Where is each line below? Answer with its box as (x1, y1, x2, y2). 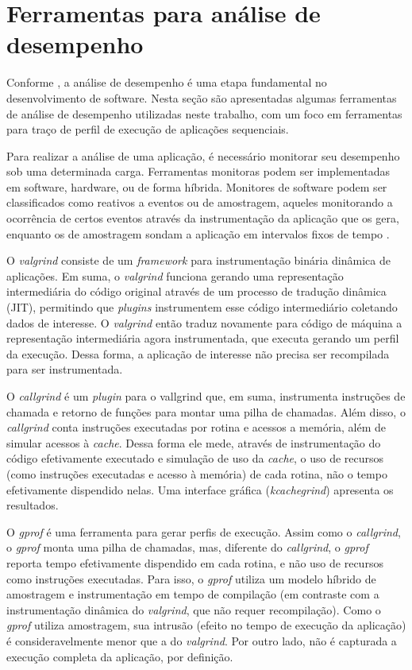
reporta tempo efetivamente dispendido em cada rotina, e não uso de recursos (6, 554, 383, 571)
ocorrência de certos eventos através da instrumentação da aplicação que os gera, (6, 210, 399, 227)
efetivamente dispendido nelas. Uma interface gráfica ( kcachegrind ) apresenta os (6, 481, 394, 498)
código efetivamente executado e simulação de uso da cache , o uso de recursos (6, 450, 384, 467)
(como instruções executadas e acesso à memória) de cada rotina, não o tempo (6, 465, 387, 482)
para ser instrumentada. (6, 361, 123, 378)
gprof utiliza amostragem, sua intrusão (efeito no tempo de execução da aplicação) (6, 617, 406, 633)
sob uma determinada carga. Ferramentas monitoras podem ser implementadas (6, 163, 391, 180)
